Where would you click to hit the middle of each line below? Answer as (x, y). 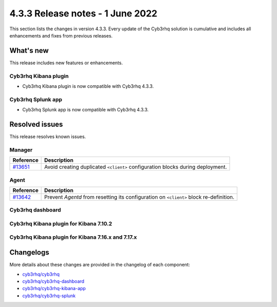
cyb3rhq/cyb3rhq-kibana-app (54, 289)
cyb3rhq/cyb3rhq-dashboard (53, 281)
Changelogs (29, 252)
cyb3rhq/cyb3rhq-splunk (49, 296)
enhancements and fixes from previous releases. (61, 35)
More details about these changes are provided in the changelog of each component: (100, 265)
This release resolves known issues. (48, 137)
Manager (21, 150)
